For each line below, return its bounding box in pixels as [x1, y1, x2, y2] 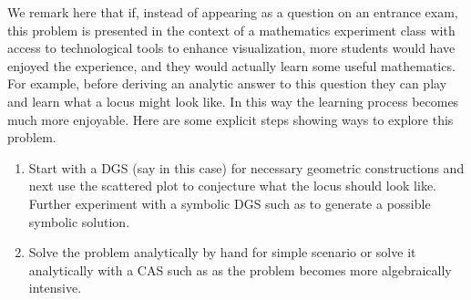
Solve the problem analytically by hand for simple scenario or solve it [28, 243, 416, 262]
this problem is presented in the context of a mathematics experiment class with [7, 20, 456, 39]
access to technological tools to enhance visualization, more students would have [7, 38, 456, 57]
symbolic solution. [28, 212, 130, 231]
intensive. [28, 278, 82, 297]
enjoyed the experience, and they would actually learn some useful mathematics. [7, 56, 456, 75]
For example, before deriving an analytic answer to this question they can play [7, 74, 447, 93]
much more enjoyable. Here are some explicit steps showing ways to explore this [7, 109, 454, 129]
